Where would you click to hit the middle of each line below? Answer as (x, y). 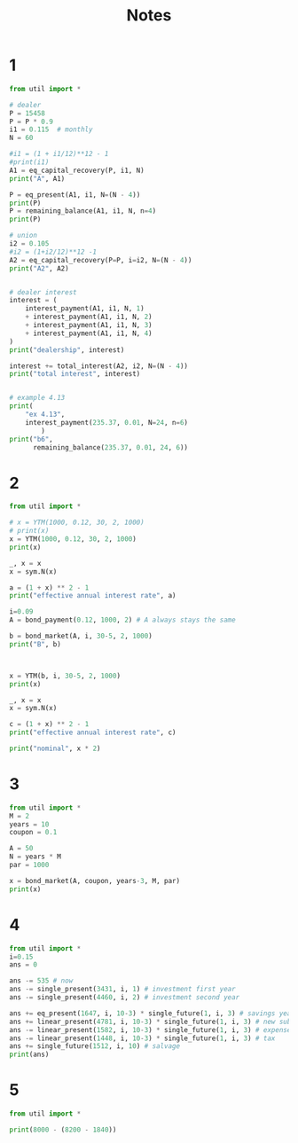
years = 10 (29, 824)
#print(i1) (29, 162)
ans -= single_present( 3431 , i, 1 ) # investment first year (123, 990)
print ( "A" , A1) (37, 178)
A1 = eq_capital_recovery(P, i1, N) (77, 170)
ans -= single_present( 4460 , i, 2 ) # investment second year (125, 998)
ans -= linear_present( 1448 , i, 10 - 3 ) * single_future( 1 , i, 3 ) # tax (142, 1038)
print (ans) (29, 1055)
